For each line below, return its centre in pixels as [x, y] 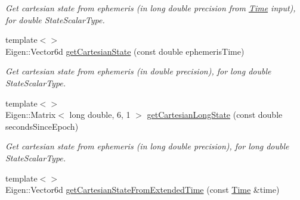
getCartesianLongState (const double [215, 115]
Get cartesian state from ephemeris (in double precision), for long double [138, 71]
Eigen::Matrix [31, 115]
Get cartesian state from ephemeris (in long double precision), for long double [147, 146]
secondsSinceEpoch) [42, 126]
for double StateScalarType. [55, 19]
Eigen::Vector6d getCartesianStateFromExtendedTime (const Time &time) [143, 190]
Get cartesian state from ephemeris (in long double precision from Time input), [151, 8]
